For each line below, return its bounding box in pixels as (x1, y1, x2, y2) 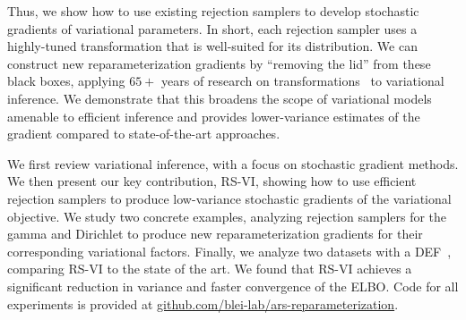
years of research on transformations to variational (161, 72, 444, 90)
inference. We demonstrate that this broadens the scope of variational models (7, 88, 432, 107)
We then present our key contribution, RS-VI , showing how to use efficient (7, 172, 417, 190)
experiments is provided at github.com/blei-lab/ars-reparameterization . (7, 294, 399, 313)
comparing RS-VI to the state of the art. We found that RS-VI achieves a (7, 259, 412, 278)
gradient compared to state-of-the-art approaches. (7, 124, 280, 143)
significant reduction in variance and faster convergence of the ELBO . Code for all (7, 276, 459, 295)
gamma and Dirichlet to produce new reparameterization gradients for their (7, 224, 423, 243)
